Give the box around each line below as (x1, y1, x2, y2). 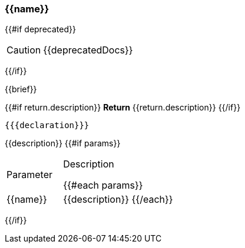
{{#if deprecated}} (5, 24, 76, 35)
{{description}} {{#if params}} (5, 138, 121, 149)
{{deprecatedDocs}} (43, 44, 133, 56)
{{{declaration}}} (5, 120, 90, 130)
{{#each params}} (63, 179, 143, 192)
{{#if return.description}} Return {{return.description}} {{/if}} (5, 102, 241, 113)
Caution (6, 44, 41, 56)
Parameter (6, 169, 52, 181)
